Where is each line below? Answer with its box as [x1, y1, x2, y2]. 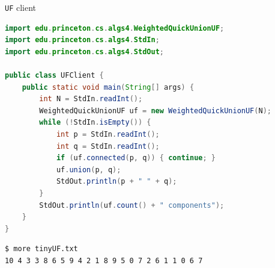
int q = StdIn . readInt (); [56, 142, 160, 151]
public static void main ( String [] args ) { [22, 83, 195, 92]
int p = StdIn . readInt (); [56, 130, 160, 139]
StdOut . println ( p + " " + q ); [56, 177, 177, 186]
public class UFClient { [5, 71, 104, 80]
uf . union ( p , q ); [56, 165, 121, 174]
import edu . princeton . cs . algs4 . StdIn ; [5, 36, 160, 45]
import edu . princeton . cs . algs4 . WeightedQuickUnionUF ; [5, 23, 225, 33]
